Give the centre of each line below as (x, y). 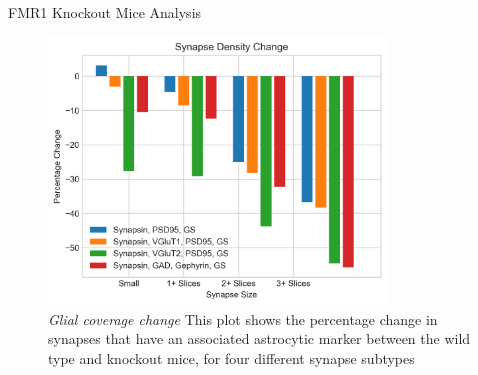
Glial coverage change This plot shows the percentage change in (243, 318)
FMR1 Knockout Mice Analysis (105, 12)
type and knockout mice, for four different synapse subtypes (231, 358)
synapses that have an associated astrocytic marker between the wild (259, 338)
